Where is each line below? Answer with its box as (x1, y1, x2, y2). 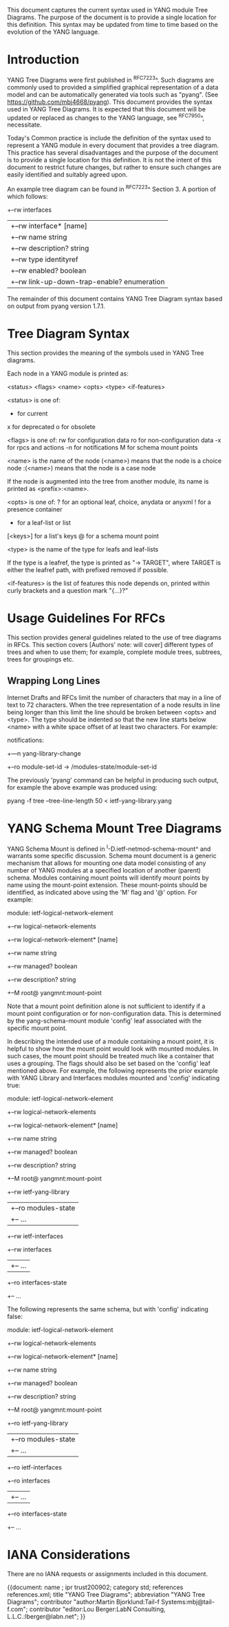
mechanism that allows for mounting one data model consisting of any (7, 859, 206, 867)
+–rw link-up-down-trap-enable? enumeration (10, 276, 165, 286)
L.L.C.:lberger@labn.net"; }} (7, 1613, 86, 1621)
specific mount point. (7, 1024, 67, 1032)
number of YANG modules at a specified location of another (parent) (7, 866, 201, 875)
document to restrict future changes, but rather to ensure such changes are (7, 163, 221, 171)
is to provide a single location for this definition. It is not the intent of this (7, 156, 212, 164)
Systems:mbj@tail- (161, 1598, 215, 1606)
